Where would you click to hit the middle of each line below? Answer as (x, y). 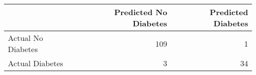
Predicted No (141, 12)
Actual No (26, 38)
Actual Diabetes (36, 63)
